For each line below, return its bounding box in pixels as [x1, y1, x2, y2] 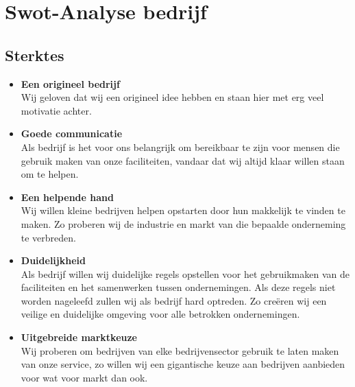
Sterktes [5, 44, 64, 65]
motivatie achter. [21, 103, 92, 117]
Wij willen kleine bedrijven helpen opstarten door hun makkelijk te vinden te [21, 203, 345, 218]
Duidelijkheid [21, 253, 86, 268]
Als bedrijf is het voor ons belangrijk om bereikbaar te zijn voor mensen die [21, 139, 340, 154]
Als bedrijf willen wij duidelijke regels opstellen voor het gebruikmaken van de [21, 266, 350, 281]
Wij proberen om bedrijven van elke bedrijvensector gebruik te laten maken [21, 343, 339, 357]
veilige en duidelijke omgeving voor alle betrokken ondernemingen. [21, 307, 300, 321]
